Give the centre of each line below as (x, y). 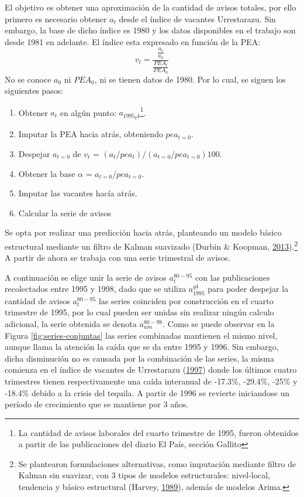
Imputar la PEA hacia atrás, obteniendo (91, 134)
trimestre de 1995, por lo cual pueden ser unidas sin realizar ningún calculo (139, 312)
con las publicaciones (233, 277)
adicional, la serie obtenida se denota (71, 323)
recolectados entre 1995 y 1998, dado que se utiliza (96, 289)
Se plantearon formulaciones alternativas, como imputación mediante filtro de (157, 463)
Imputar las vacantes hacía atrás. (78, 193)
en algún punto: (88, 112)
